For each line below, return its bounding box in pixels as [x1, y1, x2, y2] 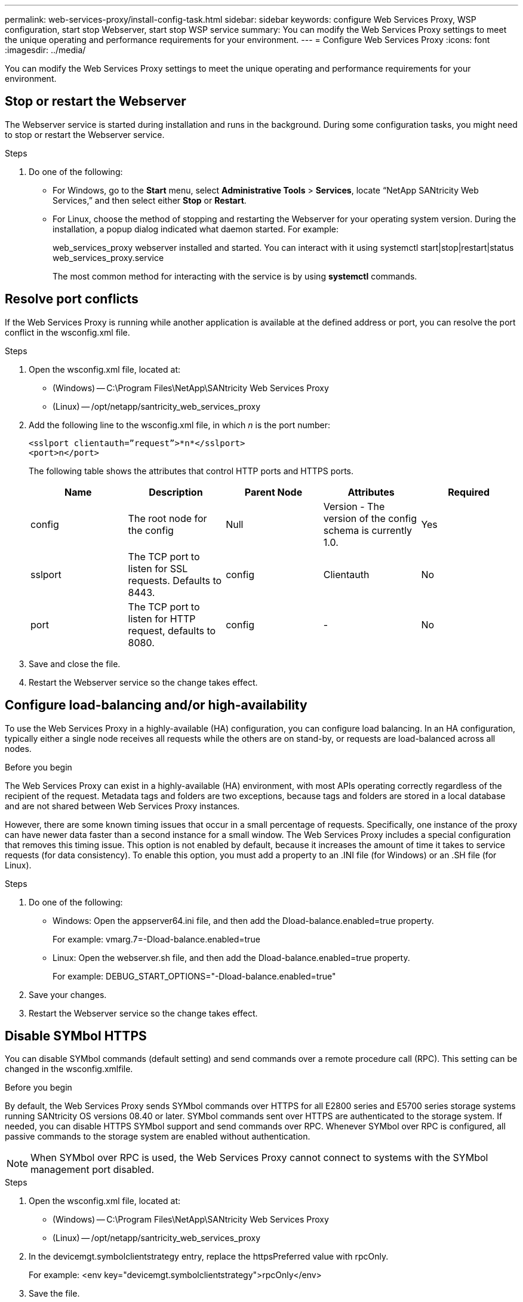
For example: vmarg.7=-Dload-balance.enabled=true [53, 933, 260, 944]
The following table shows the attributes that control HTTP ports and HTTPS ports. [29, 465, 354, 476]
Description [149, 486, 203, 498]
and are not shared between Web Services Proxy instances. [5, 800, 240, 811]
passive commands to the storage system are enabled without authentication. [5, 1131, 310, 1142]
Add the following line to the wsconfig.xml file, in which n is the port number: [29, 419, 331, 430]
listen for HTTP [128, 612, 196, 625]
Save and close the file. [29, 658, 121, 669]
